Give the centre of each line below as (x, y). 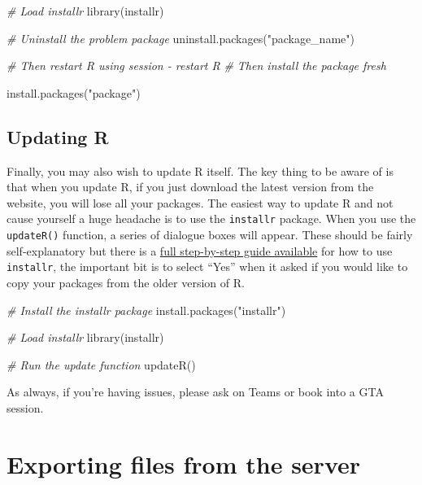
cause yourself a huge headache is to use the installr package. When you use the (211, 218)
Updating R (58, 136)
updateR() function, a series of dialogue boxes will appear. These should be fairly (210, 235)
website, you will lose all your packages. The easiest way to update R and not (200, 202)
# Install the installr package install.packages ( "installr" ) (146, 310)
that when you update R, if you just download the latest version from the (190, 187)
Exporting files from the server (184, 463)
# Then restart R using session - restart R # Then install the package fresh (196, 66)
